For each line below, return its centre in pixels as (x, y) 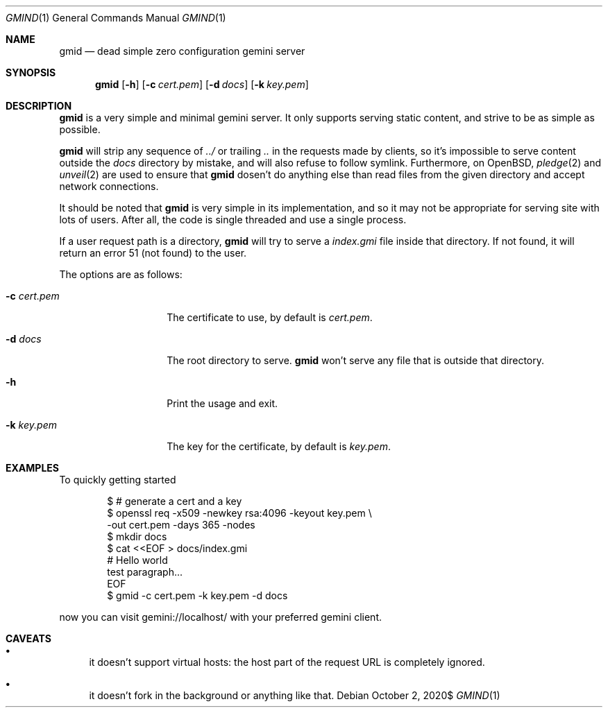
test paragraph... (145, 572)
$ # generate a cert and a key (175, 501)
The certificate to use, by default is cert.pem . (270, 317)
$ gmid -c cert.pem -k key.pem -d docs (197, 595)
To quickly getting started (118, 480)
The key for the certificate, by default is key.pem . (279, 446)
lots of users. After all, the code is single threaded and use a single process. (233, 220)
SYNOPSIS (31, 72)
